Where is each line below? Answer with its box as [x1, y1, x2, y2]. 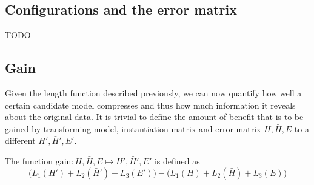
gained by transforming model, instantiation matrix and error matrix [5, 122, 261, 135]
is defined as [154, 154, 200, 167]
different [5, 134, 36, 147]
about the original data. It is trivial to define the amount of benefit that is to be [5, 110, 304, 123]
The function [5, 154, 53, 167]
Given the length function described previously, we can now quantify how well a [5, 87, 302, 99]
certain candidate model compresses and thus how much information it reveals [5, 98, 296, 111]
